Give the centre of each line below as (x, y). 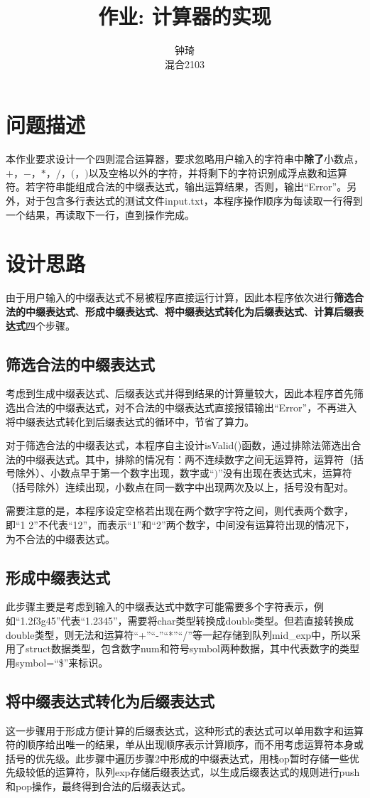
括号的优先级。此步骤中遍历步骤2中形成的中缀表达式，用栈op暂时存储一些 (178, 758)
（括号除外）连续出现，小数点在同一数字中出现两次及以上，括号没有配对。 (180, 486)
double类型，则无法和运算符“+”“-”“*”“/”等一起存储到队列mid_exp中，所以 (179, 634)
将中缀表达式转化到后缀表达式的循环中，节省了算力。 (130, 421)
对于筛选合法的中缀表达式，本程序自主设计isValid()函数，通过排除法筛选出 (179, 445)
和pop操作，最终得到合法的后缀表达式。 (98, 786)
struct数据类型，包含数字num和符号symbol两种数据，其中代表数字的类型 (192, 648)
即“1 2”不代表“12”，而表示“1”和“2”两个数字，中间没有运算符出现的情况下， (180, 525)
